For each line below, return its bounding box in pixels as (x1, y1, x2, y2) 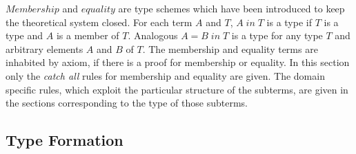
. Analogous (128, 28, 178, 43)
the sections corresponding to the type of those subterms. (6, 96, 248, 110)
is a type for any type (231, 28, 323, 43)
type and (6, 28, 43, 43)
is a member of (56, 28, 119, 43)
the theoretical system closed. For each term (6, 14, 192, 29)
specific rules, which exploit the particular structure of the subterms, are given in (6, 82, 348, 96)
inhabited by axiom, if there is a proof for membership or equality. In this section (6, 55, 350, 69)
